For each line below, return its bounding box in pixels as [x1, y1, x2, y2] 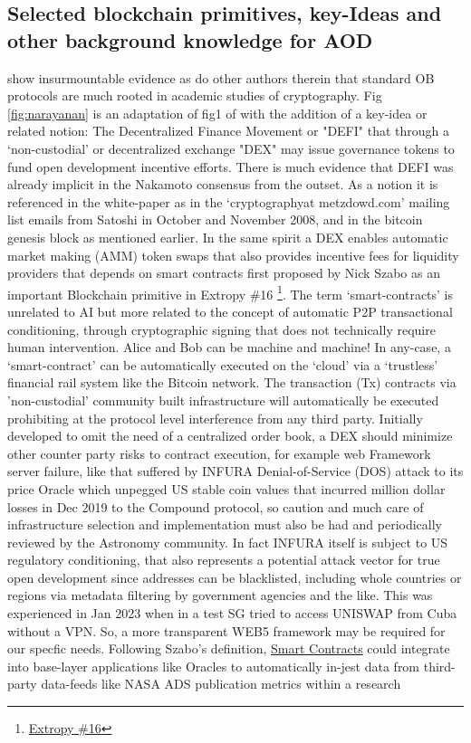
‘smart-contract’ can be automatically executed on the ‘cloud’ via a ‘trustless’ [7, 355, 438, 374]
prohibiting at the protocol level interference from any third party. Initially [7, 408, 423, 427]
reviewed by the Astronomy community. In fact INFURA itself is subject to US [7, 532, 448, 551]
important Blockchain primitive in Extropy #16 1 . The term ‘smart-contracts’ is [7, 281, 454, 303]
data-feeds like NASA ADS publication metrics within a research [41, 674, 401, 693]
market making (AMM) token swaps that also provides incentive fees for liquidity [7, 245, 459, 264]
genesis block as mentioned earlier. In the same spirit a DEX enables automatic [7, 227, 448, 246]
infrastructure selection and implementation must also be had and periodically [7, 515, 443, 534]
